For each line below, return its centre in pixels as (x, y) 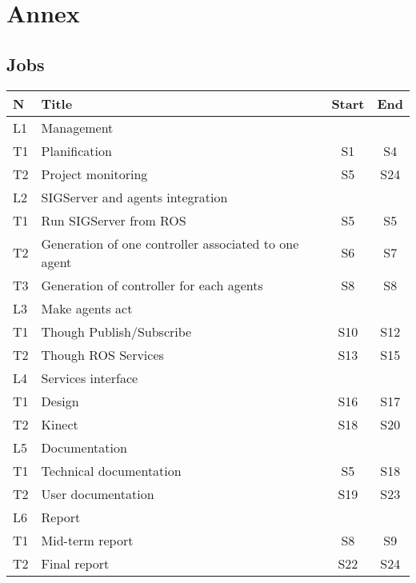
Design (60, 401)
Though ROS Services (102, 354)
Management (77, 127)
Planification (76, 150)
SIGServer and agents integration (134, 197)
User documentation (98, 493)
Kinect (60, 424)
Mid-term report (87, 540)
